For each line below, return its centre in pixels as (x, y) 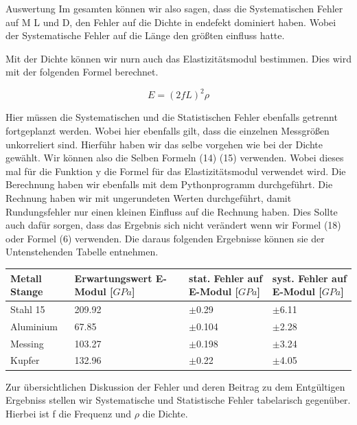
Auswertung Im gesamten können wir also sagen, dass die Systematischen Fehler (174, 8)
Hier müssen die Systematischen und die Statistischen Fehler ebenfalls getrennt (172, 117)
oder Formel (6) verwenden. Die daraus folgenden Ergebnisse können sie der (165, 238)
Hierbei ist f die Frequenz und (69, 413)
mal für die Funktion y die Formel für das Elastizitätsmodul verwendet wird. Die (176, 171)
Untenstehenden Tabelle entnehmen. (82, 252)
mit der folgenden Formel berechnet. (82, 72)
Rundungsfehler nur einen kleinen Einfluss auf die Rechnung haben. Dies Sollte (172, 211)
